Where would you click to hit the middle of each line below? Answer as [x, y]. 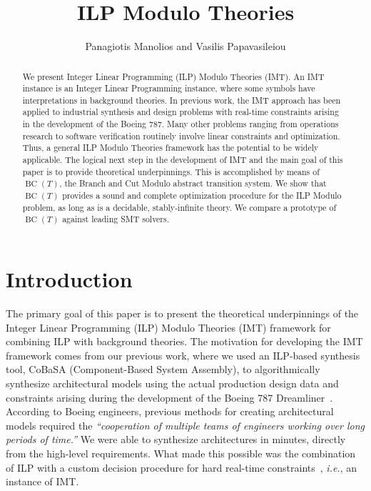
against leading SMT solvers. [116, 219]
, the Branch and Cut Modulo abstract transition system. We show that [193, 183]
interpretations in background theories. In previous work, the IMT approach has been [182, 100]
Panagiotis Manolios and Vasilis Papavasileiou [185, 46]
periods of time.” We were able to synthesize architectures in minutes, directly [176, 439]
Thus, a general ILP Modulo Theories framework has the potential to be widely [171, 148]
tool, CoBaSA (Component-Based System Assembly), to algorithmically [163, 369]
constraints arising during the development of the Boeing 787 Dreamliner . [169, 397]
